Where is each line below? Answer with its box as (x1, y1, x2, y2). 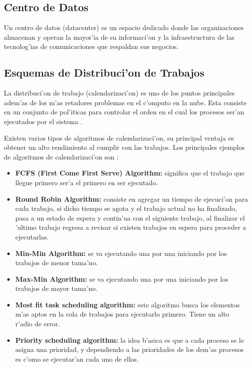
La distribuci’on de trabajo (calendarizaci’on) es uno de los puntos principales (4, 88, 235, 98)
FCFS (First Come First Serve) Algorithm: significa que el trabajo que (15, 168, 245, 178)
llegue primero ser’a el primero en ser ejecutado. (15, 177, 158, 187)
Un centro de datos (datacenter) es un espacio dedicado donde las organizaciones (4, 22, 244, 32)
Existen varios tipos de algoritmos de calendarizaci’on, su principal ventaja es (4, 132, 234, 143)
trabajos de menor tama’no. (15, 257, 98, 268)
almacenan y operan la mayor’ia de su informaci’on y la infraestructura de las (4, 32, 235, 42)
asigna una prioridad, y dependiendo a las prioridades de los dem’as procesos (15, 344, 244, 354)
